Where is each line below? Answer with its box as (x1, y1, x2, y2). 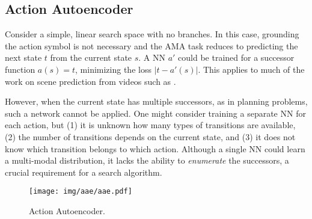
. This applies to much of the (198, 63, 305, 75)
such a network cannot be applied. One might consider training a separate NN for (5, 106, 306, 119)
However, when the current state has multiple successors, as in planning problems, (5, 95, 308, 108)
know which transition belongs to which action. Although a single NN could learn (5, 142, 305, 155)
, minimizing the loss (75, 63, 151, 75)
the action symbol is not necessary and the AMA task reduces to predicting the (5, 39, 298, 52)
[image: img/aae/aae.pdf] (29, 187, 132, 196)
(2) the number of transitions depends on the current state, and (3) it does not (5, 130, 296, 143)
